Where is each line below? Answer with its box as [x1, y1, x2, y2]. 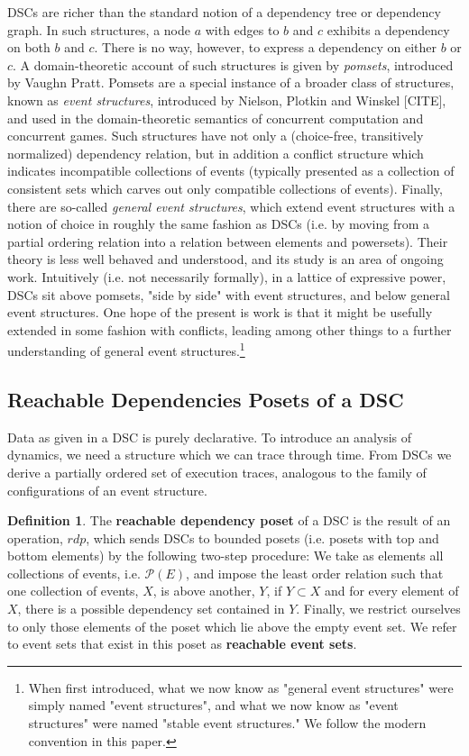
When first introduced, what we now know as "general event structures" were [28, 678, 454, 697]
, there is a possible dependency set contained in [17, 599, 285, 618]
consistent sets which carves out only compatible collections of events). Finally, [7, 178, 443, 197]
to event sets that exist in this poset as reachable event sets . [7, 634, 357, 653]
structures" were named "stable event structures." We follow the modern [28, 714, 427, 733]
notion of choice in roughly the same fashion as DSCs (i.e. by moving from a [7, 214, 430, 233]
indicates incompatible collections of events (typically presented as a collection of [7, 161, 455, 180]
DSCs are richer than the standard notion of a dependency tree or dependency [7, 3, 441, 21]
